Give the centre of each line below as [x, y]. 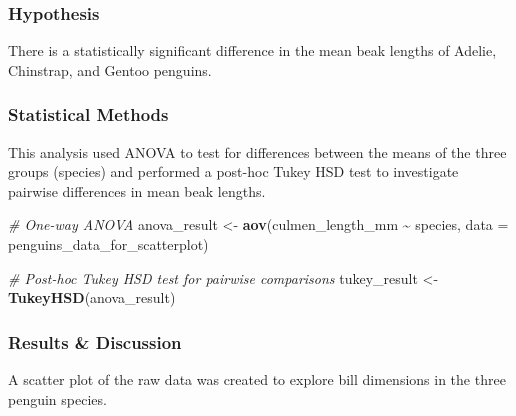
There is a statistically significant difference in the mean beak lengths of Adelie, [252, 50]
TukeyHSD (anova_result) [92, 297]
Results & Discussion [95, 341]
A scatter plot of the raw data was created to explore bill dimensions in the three [257, 379]
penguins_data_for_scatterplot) [108, 244]
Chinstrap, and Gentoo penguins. [110, 69]
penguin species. [57, 398]
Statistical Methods [88, 114]
